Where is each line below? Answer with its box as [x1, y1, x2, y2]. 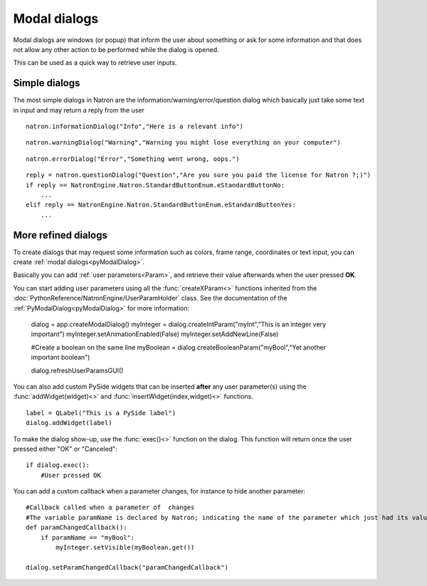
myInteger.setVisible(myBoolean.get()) [56, 543, 195, 552]
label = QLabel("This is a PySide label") [26, 409, 176, 417]
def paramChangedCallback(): [26, 523, 127, 532]
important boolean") [31, 353, 90, 362]
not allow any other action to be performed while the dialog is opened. [13, 45, 220, 53]
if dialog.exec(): [26, 461, 90, 469]
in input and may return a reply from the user [13, 105, 145, 114]
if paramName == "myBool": [40, 533, 135, 541]
